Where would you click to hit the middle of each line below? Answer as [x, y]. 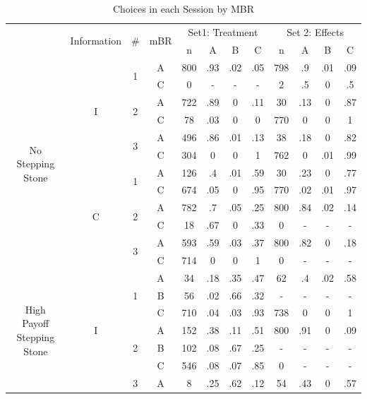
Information [96, 41]
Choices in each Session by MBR [183, 8]
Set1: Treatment [223, 31]
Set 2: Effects [315, 31]
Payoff [36, 323]
